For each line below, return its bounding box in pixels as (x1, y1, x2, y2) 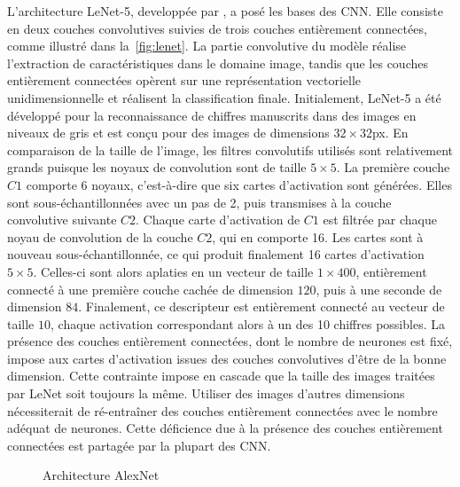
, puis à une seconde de (316, 279, 442, 298)
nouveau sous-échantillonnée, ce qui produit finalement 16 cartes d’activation (7, 245, 425, 263)
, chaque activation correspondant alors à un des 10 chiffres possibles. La (51, 314, 445, 333)
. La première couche (336, 158, 450, 177)
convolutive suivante (7, 210, 117, 229)
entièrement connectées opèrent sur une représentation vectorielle (7, 71, 362, 90)
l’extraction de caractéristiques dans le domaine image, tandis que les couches (7, 53, 428, 72)
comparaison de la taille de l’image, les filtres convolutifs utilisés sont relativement (7, 140, 454, 159)
